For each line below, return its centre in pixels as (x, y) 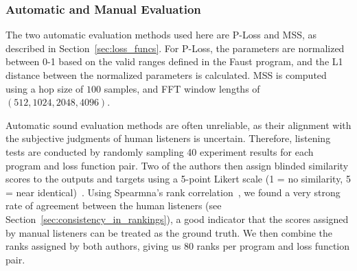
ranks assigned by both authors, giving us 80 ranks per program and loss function (178, 246)
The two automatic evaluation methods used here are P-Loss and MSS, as (161, 35)
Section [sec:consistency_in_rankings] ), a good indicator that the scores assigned (177, 219)
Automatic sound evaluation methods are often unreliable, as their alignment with (178, 125)
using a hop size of (45, 88)
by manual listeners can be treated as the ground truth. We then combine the (169, 232)
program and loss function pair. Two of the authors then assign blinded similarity (177, 165)
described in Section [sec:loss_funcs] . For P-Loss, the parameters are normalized (175, 48)
